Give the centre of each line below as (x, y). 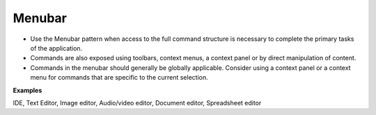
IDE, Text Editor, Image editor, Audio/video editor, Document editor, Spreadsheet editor (137, 103)
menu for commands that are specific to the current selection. (119, 78)
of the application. (56, 48)
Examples (28, 90)
